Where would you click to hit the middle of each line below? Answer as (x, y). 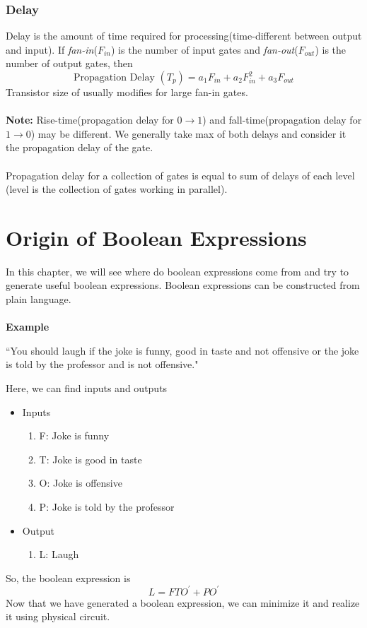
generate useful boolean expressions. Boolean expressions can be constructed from (183, 285)
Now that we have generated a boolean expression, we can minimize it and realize (183, 602)
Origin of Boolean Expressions (156, 237)
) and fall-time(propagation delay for (282, 120)
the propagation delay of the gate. (80, 147)
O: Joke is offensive (81, 483)
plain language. (39, 299)
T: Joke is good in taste (91, 459)
